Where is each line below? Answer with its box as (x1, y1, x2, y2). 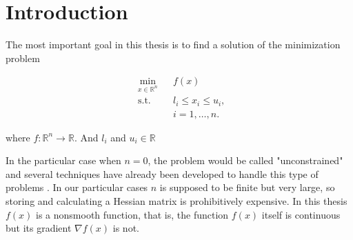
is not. (112, 221, 139, 235)
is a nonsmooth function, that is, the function (36, 207, 229, 221)
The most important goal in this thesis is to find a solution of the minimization (6, 37, 341, 52)
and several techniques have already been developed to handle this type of (6, 166, 319, 181)
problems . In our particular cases (6, 180, 148, 194)
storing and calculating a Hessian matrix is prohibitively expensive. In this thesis (6, 194, 347, 208)
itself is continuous (261, 207, 341, 221)
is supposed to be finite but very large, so (159, 180, 335, 194)
